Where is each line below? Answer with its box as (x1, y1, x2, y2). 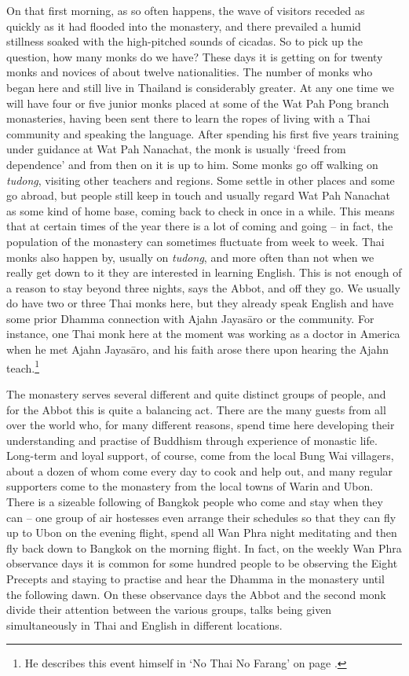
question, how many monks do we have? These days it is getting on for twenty (6, 48, 383, 64)
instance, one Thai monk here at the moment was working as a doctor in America (6, 325, 400, 342)
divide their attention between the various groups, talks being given (6, 601, 332, 618)
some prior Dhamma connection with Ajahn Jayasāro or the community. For (6, 310, 374, 326)
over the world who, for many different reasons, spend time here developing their (6, 417, 395, 433)
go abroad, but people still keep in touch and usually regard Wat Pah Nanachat (6, 187, 390, 204)
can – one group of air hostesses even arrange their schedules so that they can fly (6, 509, 396, 525)
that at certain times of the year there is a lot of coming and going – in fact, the (6, 218, 393, 234)
